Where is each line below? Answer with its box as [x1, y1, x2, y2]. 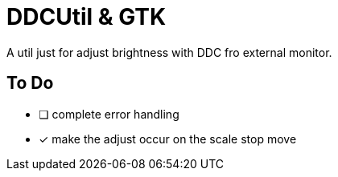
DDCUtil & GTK [6, 3, 167, 30]
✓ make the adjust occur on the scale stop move [39, 131, 297, 146]
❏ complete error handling [39, 107, 179, 121]
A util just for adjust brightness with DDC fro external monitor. [6, 45, 332, 59]
